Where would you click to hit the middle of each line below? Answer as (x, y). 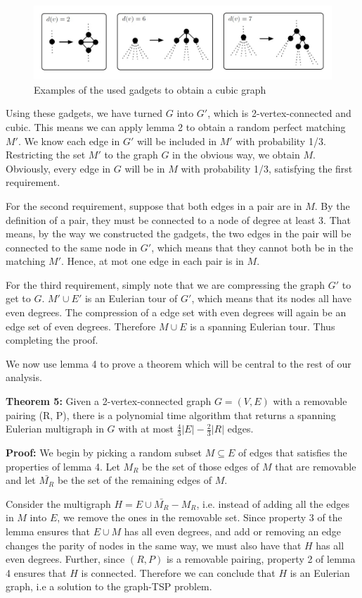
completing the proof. (52, 340)
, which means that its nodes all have (272, 298)
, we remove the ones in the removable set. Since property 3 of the (200, 517)
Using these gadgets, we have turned (84, 113)
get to (18, 298)
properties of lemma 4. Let (63, 466)
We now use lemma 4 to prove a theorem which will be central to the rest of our (179, 363)
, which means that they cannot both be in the (252, 247)
